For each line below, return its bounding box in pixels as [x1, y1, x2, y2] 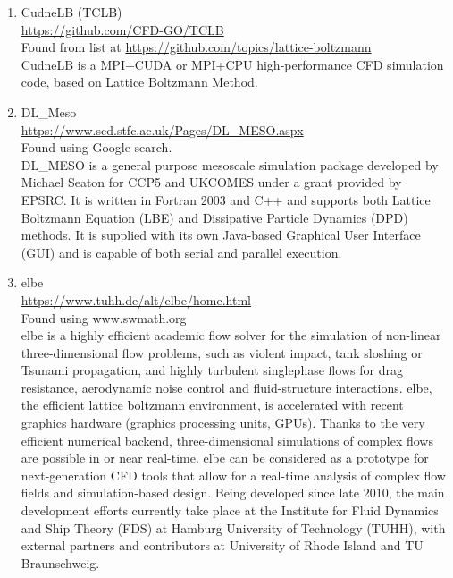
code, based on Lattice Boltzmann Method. [21, 72, 258, 91]
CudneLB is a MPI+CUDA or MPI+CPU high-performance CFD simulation [21, 55, 444, 73]
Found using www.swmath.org [21, 308, 187, 327]
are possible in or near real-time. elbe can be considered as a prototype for [21, 448, 429, 467]
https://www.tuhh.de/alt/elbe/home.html [21, 290, 251, 309]
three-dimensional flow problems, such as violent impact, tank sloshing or [21, 343, 423, 361]
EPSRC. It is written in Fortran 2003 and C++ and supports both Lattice [21, 190, 431, 208]
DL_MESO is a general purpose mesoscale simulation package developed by [21, 155, 439, 174]
